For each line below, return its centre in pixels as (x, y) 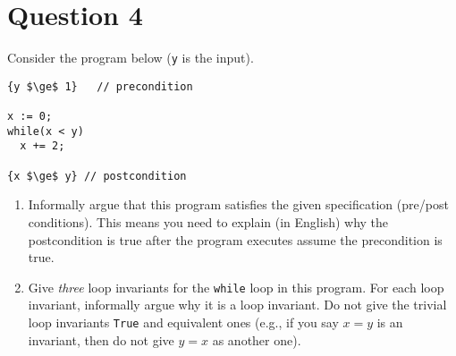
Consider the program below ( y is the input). (131, 58)
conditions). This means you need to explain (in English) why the (208, 221)
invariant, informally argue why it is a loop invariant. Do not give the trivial (237, 305)
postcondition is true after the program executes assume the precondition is (235, 239)
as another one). (257, 339)
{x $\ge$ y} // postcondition (97, 176)
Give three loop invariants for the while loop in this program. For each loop (236, 287)
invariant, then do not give (101, 339)
